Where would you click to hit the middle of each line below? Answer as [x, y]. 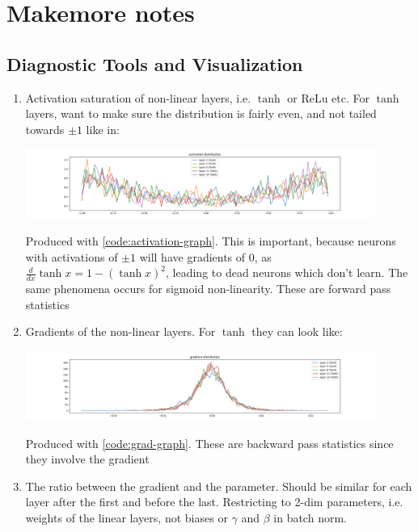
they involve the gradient [87, 459]
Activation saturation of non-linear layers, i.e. [138, 97]
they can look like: [297, 331]
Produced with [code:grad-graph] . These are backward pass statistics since [209, 443]
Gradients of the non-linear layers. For [120, 331]
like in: [103, 129]
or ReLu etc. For [329, 97]
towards [45, 129]
